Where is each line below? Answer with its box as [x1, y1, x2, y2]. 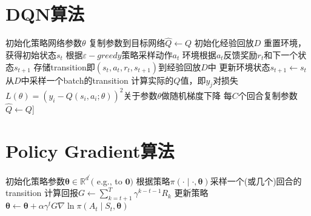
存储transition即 [33, 60, 95, 73]
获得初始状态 [5, 48, 56, 61]
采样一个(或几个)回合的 [210, 174, 302, 187]
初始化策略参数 [5, 174, 65, 187]
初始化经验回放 [194, 36, 254, 49]
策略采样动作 [121, 48, 173, 61]
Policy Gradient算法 [5, 138, 175, 163]
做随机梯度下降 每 [161, 89, 232, 101]
